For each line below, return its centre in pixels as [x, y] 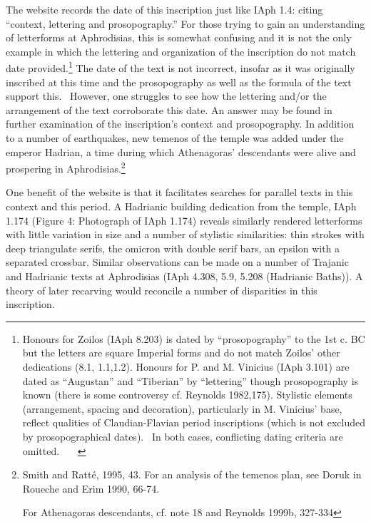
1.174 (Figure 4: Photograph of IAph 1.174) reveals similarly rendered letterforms [184, 220]
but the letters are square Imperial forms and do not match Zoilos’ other [181, 353]
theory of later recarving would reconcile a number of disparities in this [162, 290]
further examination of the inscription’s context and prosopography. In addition [180, 124]
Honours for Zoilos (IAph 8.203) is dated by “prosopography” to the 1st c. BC [194, 338]
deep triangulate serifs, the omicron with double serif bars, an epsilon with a [173, 248]
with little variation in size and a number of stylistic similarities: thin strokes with [185, 234]
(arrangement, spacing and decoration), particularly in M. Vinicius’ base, [182, 408]
